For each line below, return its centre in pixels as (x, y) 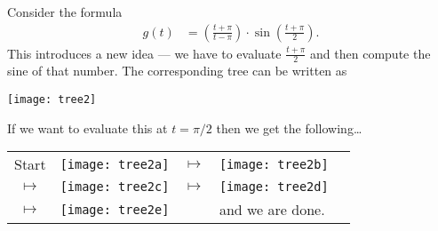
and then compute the (370, 53)
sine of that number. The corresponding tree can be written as (177, 71)
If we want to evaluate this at (88, 127)
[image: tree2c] (115, 187)
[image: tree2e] (115, 209)
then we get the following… (289, 127)
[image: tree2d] (274, 187)
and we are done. (272, 210)
